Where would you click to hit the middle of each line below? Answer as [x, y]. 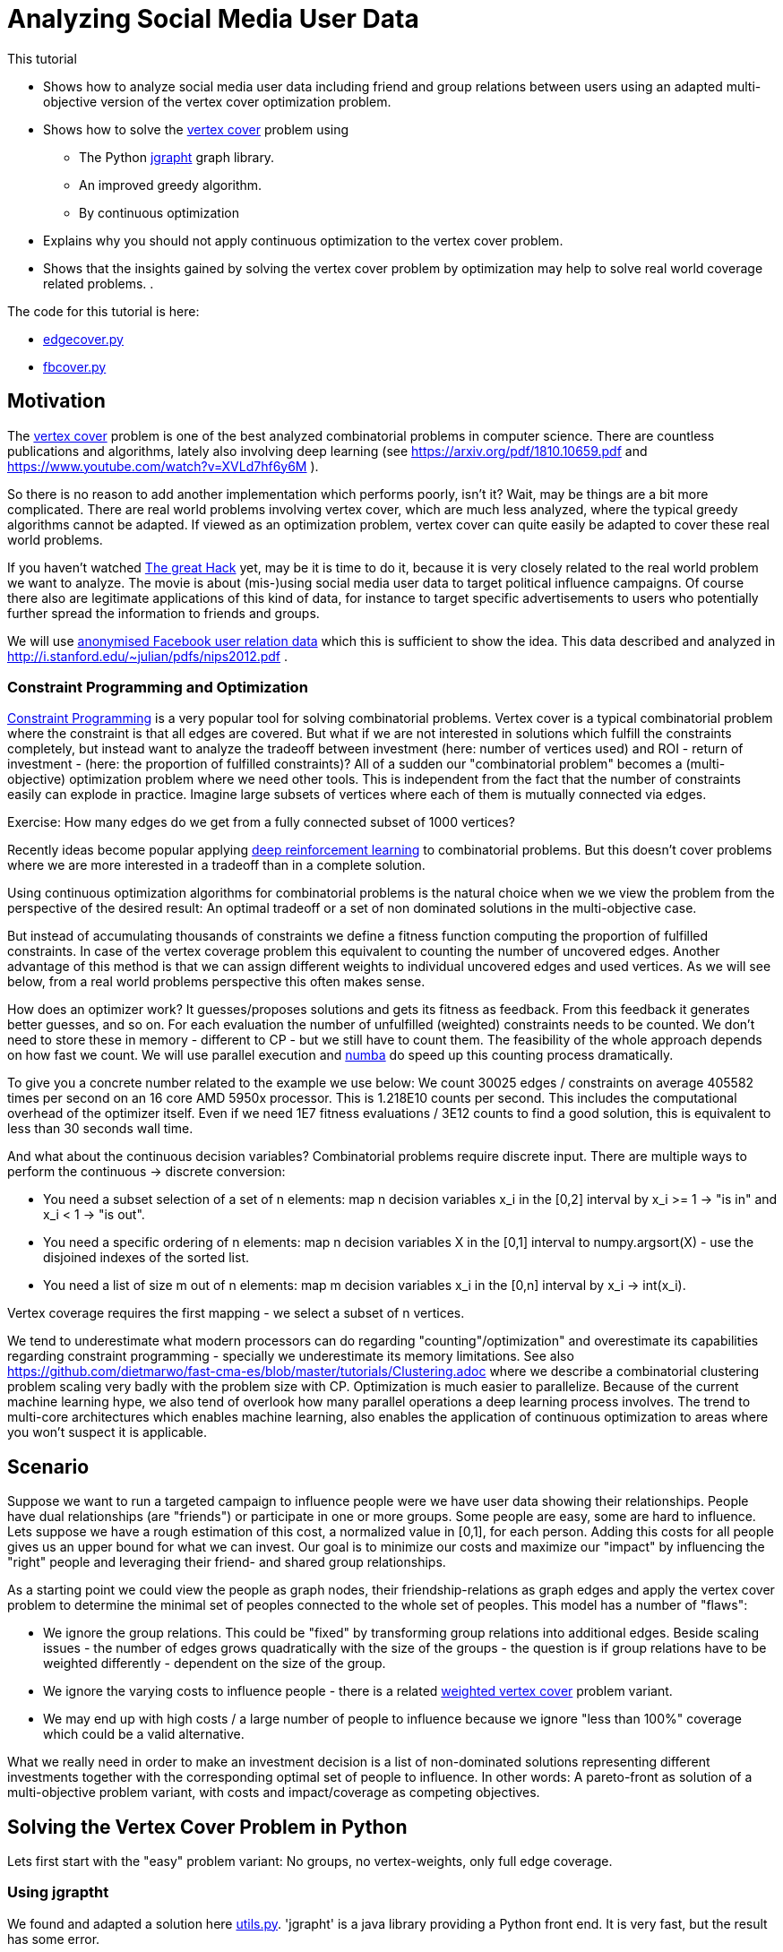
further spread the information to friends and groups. [163, 613]
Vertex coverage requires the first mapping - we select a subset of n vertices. [236, 1313]
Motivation [56, 401]
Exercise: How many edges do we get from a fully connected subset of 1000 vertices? [261, 822]
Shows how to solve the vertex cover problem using [196, 129]
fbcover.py [75, 366]
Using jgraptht [58, 1892]
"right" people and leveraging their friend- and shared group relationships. [227, 1562]
